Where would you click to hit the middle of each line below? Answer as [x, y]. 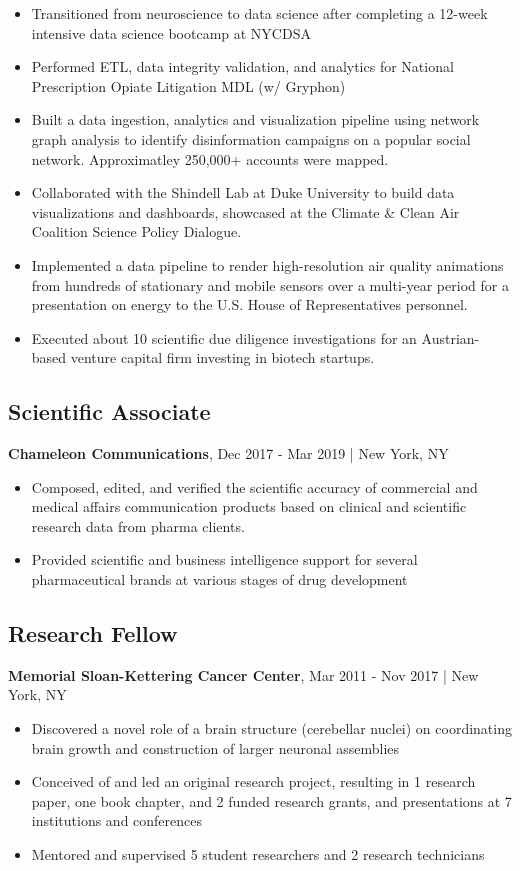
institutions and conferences [117, 820]
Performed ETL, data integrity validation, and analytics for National [242, 66]
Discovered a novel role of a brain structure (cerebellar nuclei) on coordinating [271, 728]
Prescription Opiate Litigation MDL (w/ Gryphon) [188, 85]
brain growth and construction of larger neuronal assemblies [215, 747]
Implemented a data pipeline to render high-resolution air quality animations [267, 264]
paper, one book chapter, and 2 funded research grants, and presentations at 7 [271, 800]
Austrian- [450, 337]
